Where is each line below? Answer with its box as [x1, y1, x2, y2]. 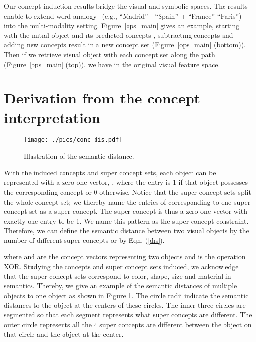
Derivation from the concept [4, 88, 201, 108]
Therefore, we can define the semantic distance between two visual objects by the [4, 225, 249, 236]
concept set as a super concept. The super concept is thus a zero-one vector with [4, 206, 248, 216]
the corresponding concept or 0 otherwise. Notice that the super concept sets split [4, 186, 251, 197]
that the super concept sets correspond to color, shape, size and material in [4, 271, 231, 281]
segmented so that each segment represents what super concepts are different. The [4, 309, 252, 320]
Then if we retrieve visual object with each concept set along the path [4, 49, 215, 59]
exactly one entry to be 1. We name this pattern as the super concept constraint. [4, 215, 249, 226]
